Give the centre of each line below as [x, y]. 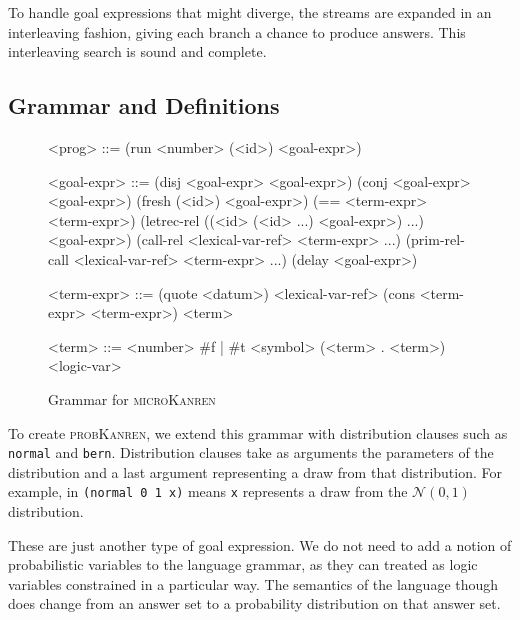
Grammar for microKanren [132, 398]
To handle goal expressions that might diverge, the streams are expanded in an [250, 12]
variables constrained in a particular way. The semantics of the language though [253, 583]
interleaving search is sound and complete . [137, 51]
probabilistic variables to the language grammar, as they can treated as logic [243, 564]
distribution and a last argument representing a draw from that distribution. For [255, 471]
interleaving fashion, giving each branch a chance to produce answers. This [237, 31]
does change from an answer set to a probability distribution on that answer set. [254, 603]
